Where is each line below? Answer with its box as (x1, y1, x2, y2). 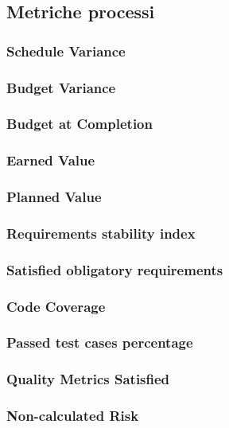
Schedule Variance (6, 41, 126, 60)
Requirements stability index (6, 223, 196, 243)
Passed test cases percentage (6, 333, 193, 352)
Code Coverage (6, 296, 106, 316)
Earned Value (6, 150, 95, 170)
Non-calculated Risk (6, 406, 139, 426)
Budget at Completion (6, 114, 153, 134)
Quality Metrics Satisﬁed (6, 369, 170, 389)
